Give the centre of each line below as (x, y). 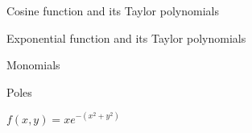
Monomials (33, 65)
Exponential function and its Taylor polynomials (126, 37)
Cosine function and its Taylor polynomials (113, 10)
